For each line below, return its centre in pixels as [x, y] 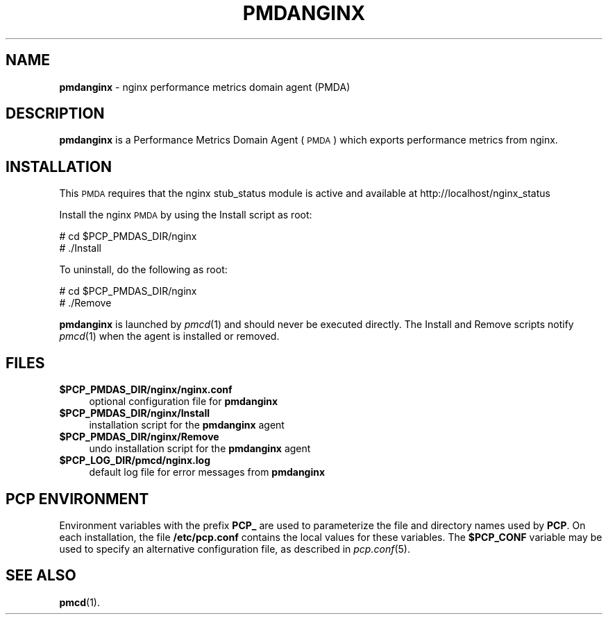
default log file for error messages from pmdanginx [207, 472]
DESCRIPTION [55, 114]
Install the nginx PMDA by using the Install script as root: [186, 215]
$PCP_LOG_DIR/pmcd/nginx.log [135, 460]
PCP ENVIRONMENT [77, 499]
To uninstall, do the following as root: [143, 270]
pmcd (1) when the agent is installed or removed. [169, 336]
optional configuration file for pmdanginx [184, 402]
